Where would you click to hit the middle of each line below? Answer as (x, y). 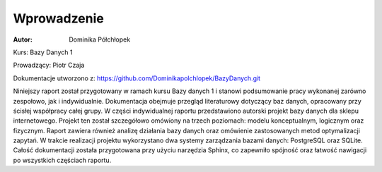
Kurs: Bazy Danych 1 (43, 52)
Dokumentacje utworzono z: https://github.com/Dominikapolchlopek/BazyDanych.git (137, 78)
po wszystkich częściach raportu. (62, 160)
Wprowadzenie (58, 18)
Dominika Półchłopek (100, 39)
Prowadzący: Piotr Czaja (49, 65)
